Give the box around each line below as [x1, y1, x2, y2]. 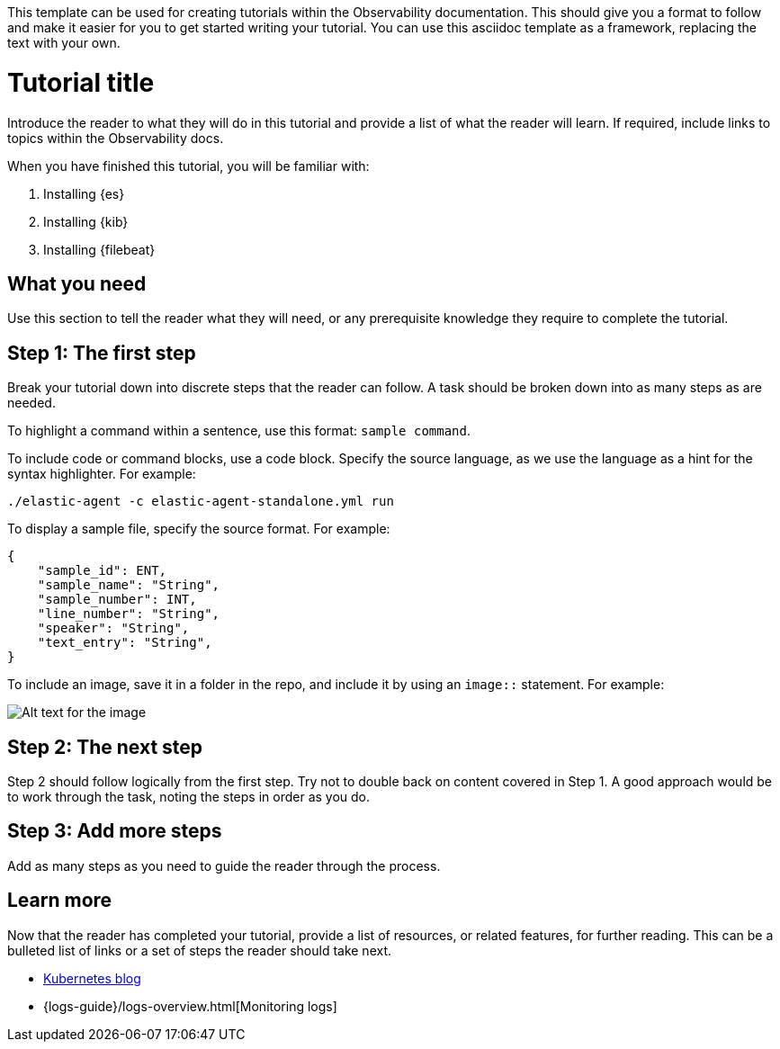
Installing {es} [43, 185, 125, 202]
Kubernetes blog [43, 970, 141, 986]
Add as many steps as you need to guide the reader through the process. [7, 857, 441, 874]
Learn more [7, 889, 112, 912]
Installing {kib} [43, 213, 129, 229]
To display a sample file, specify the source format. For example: [7, 521, 390, 537]
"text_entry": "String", [37, 635, 212, 650]
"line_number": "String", [37, 606, 220, 622]
